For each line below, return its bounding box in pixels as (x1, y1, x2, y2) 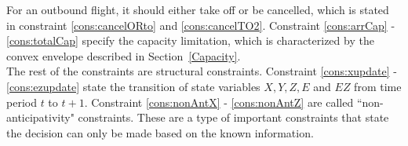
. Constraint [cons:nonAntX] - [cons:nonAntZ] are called (84, 93, 354, 110)
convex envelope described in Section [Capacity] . (6, 47, 241, 64)
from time (354, 78, 402, 94)
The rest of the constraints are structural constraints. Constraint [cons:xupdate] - (6, 63, 397, 79)
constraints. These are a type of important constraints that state (78, 109, 389, 126)
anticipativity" (6, 109, 75, 126)
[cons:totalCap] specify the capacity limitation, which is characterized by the (6, 32, 374, 49)
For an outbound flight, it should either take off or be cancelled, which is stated (6, 2, 389, 17)
